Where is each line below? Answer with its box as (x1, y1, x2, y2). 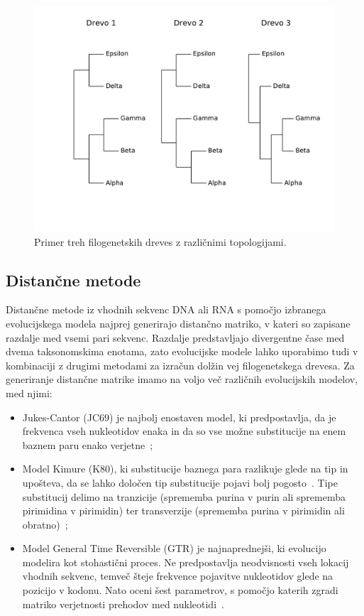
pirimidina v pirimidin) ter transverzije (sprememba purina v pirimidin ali (22, 503, 345, 518)
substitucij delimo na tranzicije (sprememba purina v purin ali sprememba (22, 489, 346, 504)
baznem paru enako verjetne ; (22, 437, 153, 452)
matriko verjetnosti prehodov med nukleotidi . (22, 596, 224, 611)
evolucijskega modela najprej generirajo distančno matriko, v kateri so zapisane (6, 315, 351, 330)
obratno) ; (22, 517, 68, 531)
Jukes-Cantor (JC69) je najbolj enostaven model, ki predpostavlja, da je (22, 409, 336, 424)
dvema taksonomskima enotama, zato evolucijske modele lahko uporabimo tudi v (6, 344, 358, 359)
